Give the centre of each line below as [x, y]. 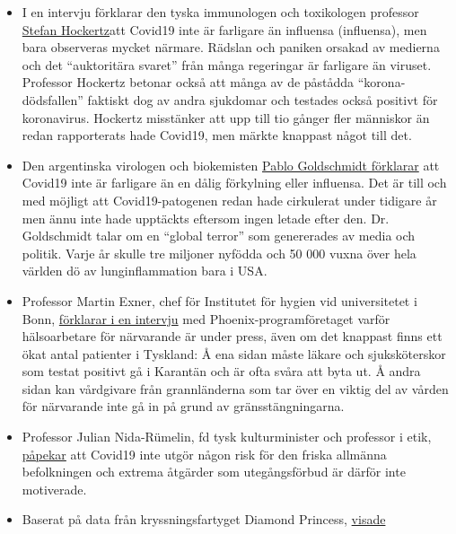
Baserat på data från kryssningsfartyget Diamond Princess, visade [204, 519]
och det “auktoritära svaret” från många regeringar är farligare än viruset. [227, 64]
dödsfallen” [53, 99]
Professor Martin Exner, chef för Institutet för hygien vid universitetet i [219, 300]
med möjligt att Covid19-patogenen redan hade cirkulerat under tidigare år [229, 200]
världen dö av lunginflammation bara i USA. [145, 271]
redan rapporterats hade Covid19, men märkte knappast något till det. [217, 135]
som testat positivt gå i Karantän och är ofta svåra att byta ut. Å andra [221, 371]
